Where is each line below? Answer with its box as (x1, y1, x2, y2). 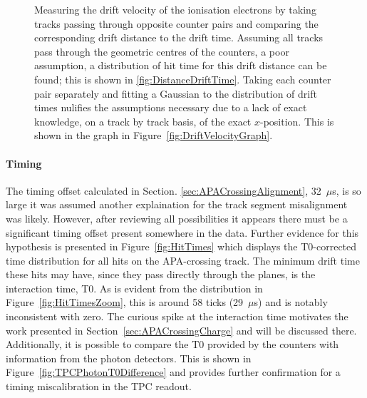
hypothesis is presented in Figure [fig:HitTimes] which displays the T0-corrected (6, 239, 357, 254)
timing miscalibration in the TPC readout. (6, 379, 192, 394)
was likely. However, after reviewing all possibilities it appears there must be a (6, 210, 348, 225)
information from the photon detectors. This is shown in (6, 350, 252, 365)
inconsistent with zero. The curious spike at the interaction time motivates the (6, 309, 348, 324)
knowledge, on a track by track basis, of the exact (34, 113, 252, 128)
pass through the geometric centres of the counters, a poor (34, 44, 289, 58)
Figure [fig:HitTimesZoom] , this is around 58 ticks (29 (6, 295, 244, 310)
